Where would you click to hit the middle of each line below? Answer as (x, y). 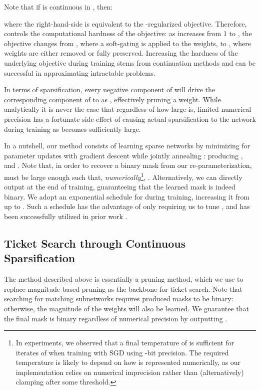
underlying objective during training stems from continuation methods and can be (130, 62)
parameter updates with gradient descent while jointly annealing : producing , (123, 155)
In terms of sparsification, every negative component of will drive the (109, 89)
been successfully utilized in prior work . (66, 216)
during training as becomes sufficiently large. (72, 129)
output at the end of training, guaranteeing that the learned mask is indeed (120, 187)
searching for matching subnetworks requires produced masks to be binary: (119, 299)
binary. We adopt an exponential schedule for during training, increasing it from (127, 196)
